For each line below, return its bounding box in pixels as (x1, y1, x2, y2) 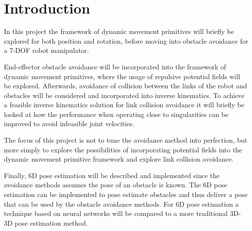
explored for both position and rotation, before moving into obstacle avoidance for (4, 35, 249, 46)
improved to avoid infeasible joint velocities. (4, 118, 134, 129)
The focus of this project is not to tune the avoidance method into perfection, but (4, 135, 248, 145)
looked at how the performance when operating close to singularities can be (4, 109, 229, 119)
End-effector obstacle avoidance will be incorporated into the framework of (4, 61, 226, 71)
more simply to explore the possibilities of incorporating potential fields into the (4, 144, 242, 154)
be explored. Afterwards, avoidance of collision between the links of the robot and (4, 81, 247, 91)
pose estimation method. (15, 217, 88, 228)
